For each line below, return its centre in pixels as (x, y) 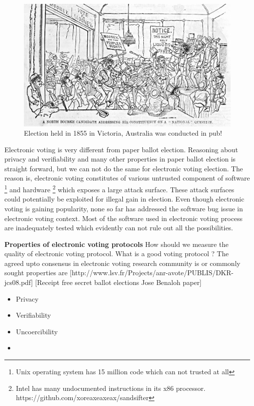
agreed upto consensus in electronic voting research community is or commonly (122, 263)
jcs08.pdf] (19, 282)
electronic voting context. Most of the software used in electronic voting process (124, 218)
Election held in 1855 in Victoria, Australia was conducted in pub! (123, 133)
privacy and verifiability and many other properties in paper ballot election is (120, 159)
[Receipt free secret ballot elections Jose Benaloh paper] (118, 282)
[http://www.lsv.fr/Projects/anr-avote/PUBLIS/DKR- (152, 273)
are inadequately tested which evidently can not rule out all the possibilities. (119, 228)
